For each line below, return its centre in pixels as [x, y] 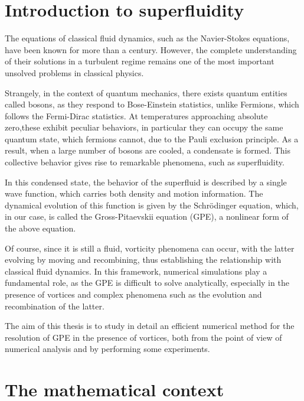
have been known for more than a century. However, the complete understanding [151, 49]
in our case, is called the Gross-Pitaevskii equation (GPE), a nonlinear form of [147, 216]
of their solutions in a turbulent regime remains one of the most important [140, 61]
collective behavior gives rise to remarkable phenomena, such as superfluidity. [145, 162]
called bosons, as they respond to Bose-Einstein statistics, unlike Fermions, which [152, 104]
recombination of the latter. [55, 306]
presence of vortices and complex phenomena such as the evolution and [133, 294]
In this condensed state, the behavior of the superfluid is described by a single [146, 182]
